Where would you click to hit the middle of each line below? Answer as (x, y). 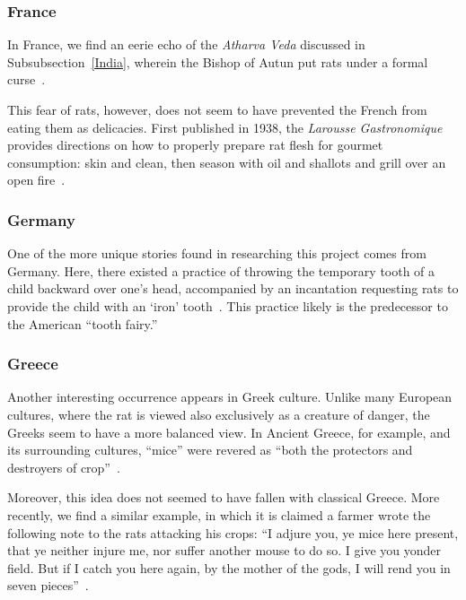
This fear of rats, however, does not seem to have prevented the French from (217, 109)
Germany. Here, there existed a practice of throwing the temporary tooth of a (221, 270)
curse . (26, 79)
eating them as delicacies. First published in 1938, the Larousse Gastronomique (225, 127)
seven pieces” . (48, 585)
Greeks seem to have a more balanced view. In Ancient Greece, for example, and (229, 432)
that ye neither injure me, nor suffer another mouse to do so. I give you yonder (224, 550)
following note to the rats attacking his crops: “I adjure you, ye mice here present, (233, 532)
